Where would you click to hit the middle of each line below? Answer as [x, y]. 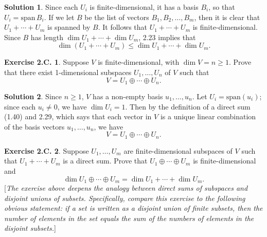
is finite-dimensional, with [139, 62]
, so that [222, 7]
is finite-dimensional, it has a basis [144, 7]
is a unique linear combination [208, 116]
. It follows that [123, 27]
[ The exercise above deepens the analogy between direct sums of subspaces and [126, 188]
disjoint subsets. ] [30, 228]
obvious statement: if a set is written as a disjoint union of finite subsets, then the [133, 208]
